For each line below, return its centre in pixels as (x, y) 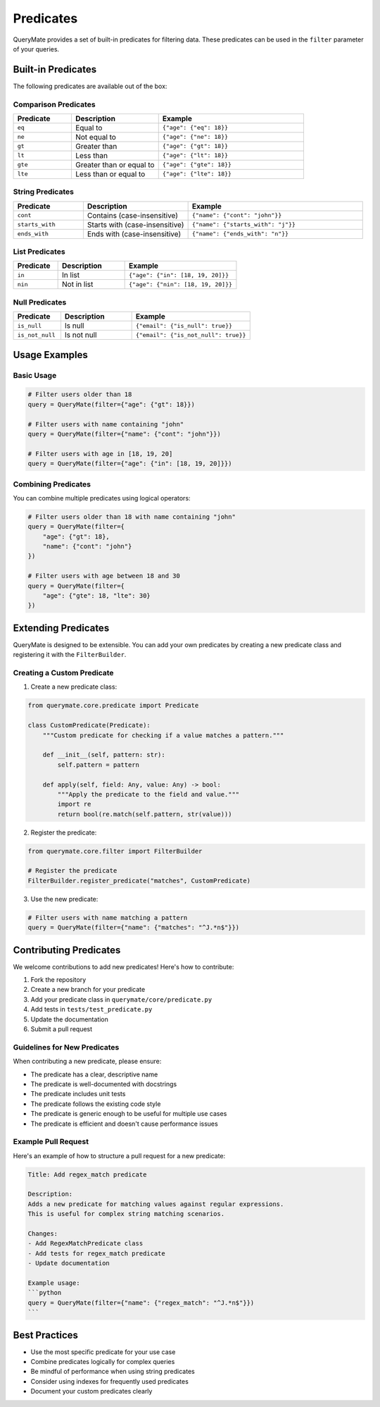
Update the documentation (70, 1019)
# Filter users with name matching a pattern (108, 917)
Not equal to (95, 137)
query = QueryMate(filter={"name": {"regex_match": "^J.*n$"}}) (141, 1303)
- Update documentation (69, 1263)
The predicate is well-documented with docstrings (104, 1084)
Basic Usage (35, 375)
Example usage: (54, 1283)
